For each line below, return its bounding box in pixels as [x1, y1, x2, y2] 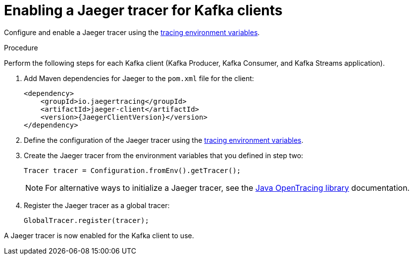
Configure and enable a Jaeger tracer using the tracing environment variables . [4, 28, 260, 37]
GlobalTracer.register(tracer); [24, 216, 149, 224]
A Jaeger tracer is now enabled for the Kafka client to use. [4, 231, 194, 240]
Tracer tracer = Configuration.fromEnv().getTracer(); [24, 166, 241, 174]
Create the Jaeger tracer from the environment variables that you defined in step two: [24, 151, 304, 160]
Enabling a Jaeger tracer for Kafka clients [4, 2, 283, 19]
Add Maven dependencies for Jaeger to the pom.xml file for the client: [24, 74, 254, 83]
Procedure [4, 43, 38, 52]
